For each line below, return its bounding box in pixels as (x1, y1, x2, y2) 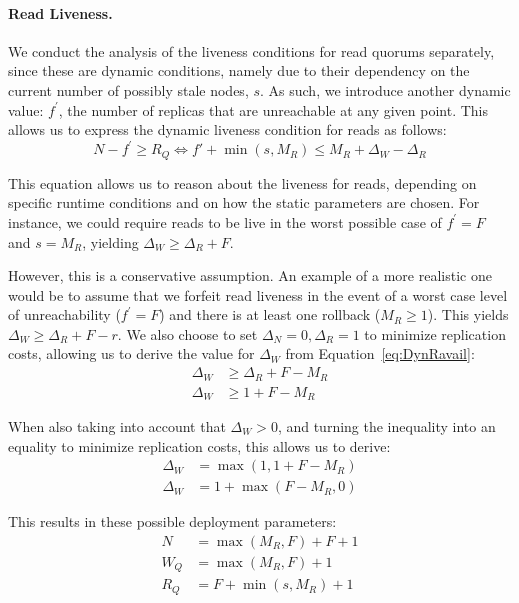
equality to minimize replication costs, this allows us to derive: (8, 435, 391, 456)
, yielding (82, 231, 139, 252)
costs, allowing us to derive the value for (8, 343, 255, 364)
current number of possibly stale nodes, (8, 79, 249, 100)
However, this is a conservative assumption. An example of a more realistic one (8, 265, 492, 286)
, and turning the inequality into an (277, 416, 496, 437)
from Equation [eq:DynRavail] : (285, 343, 475, 364)
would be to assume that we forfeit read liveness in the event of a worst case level (8, 284, 508, 305)
